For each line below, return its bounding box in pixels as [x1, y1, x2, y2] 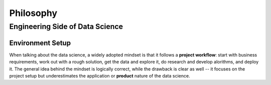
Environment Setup [9, 38, 71, 47]
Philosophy [9, 7, 58, 18]
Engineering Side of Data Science [9, 22, 123, 31]
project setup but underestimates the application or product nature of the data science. [9, 72, 190, 78]
